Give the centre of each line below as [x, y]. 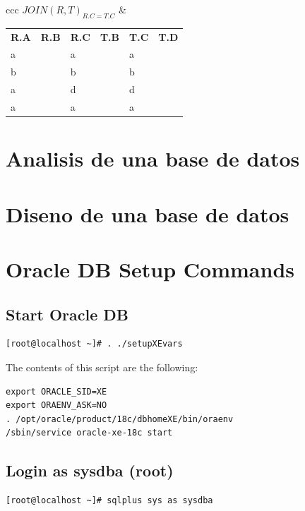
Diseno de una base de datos [148, 214]
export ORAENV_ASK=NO [56, 405]
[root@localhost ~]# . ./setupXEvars [94, 344]
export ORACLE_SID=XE [56, 391]
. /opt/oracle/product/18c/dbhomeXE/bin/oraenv [120, 419]
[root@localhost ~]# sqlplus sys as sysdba [109, 501]
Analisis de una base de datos [153, 158]
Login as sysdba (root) [90, 470]
